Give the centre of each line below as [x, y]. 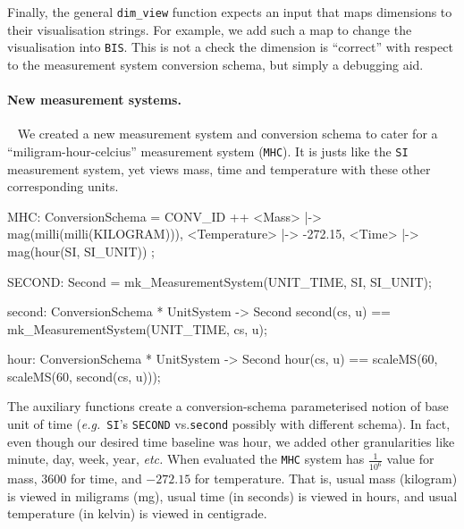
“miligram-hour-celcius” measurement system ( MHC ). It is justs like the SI [208, 151]
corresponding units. [63, 186]
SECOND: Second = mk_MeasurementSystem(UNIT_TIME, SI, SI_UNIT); [219, 281]
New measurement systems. [94, 100]
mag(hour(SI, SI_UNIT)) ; [81, 251]
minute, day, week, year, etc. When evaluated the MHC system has [186, 459]
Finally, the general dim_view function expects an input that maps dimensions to [230, 12]
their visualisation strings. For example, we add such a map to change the [210, 29]
